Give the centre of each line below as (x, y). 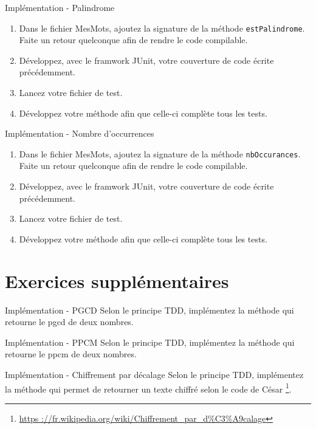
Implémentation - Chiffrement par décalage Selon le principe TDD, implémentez (154, 374)
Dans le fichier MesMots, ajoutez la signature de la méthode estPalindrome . (162, 28)
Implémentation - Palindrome (60, 7)
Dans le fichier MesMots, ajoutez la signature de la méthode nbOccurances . (160, 153)
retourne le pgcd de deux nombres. (69, 322)
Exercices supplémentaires (117, 280)
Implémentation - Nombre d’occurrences (80, 133)
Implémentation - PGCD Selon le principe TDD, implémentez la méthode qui (149, 310)
